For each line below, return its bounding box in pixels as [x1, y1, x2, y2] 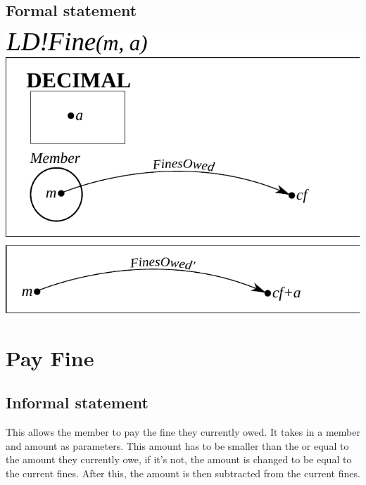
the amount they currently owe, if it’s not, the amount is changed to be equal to [6, 452, 352, 467]
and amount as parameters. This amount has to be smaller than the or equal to [6, 438, 349, 453]
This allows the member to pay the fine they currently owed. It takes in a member [6, 425, 360, 439]
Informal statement [6, 392, 149, 413]
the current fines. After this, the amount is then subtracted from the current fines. [6, 465, 360, 480]
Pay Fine [6, 343, 94, 372]
